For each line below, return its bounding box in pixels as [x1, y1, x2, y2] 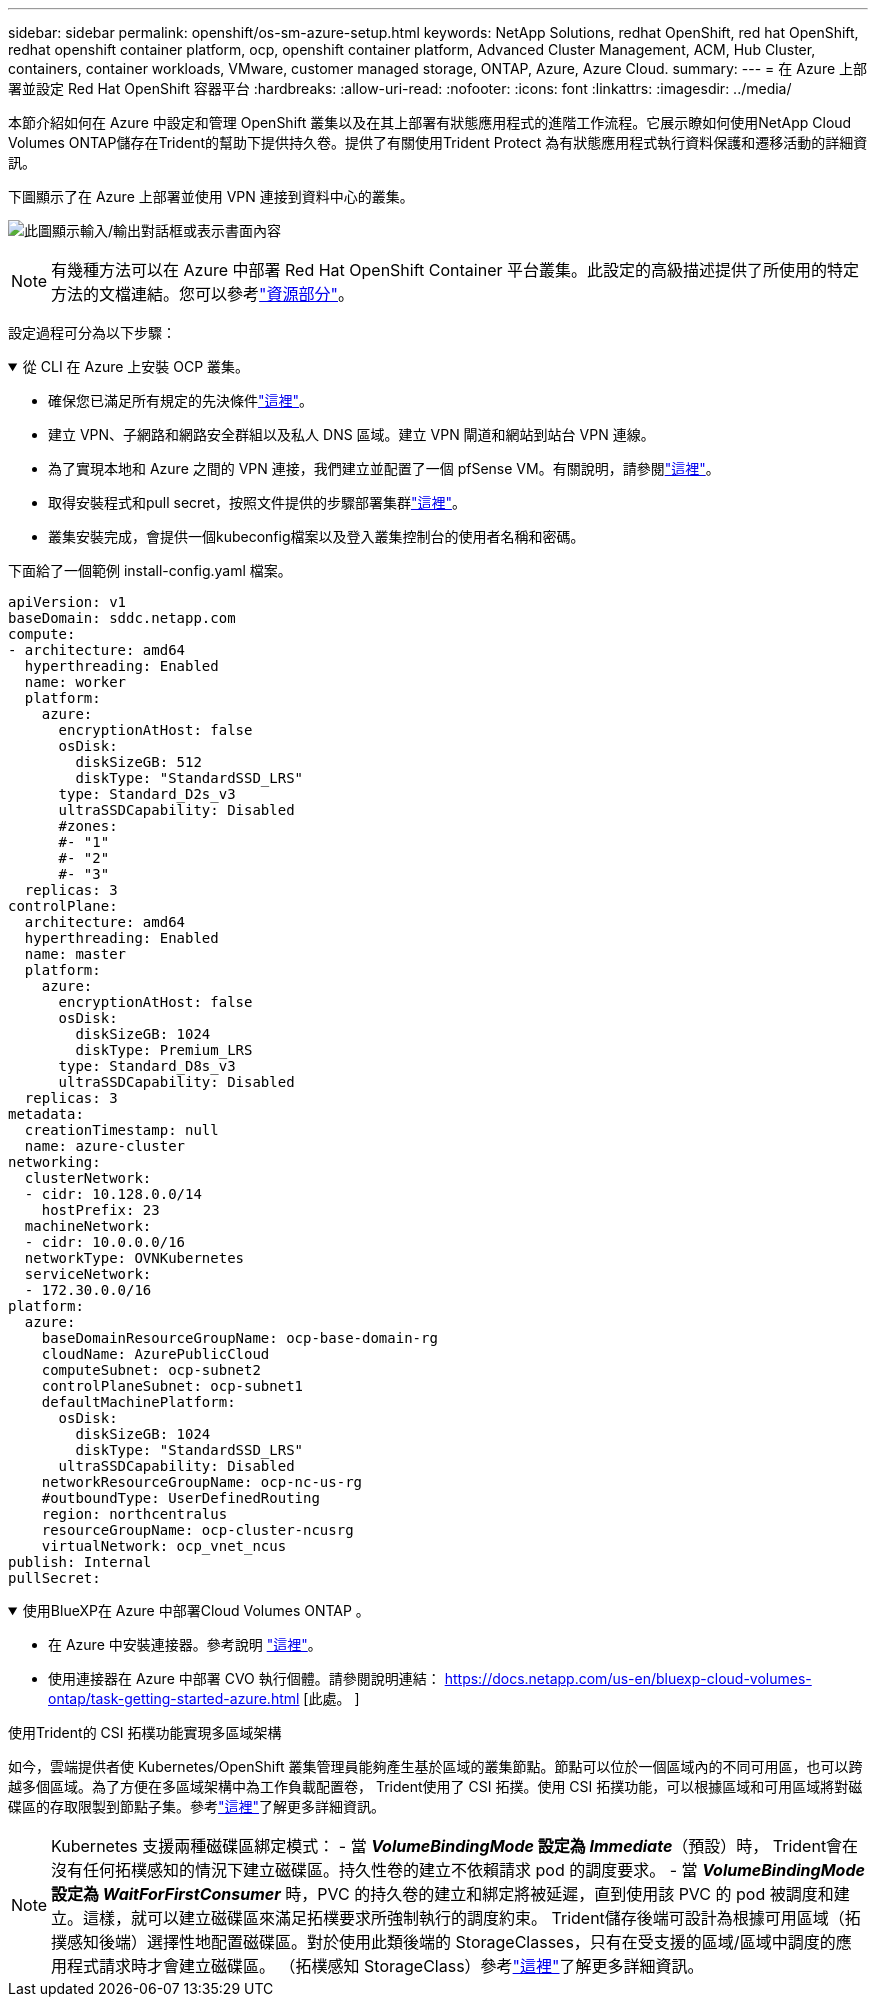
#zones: [58, 818, 118, 834]
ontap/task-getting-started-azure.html [48, 1690, 300, 1707]
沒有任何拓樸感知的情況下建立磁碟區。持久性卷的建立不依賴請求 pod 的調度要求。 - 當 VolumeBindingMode [51, 1860, 865, 1880]
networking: [8, 1154, 101, 1170]
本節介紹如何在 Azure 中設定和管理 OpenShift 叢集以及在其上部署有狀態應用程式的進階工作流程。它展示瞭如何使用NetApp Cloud [8, 114, 852, 131]
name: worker [24, 674, 127, 690]
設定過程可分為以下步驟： [8, 324, 176, 341]
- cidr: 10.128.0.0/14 [24, 1186, 202, 1202]
